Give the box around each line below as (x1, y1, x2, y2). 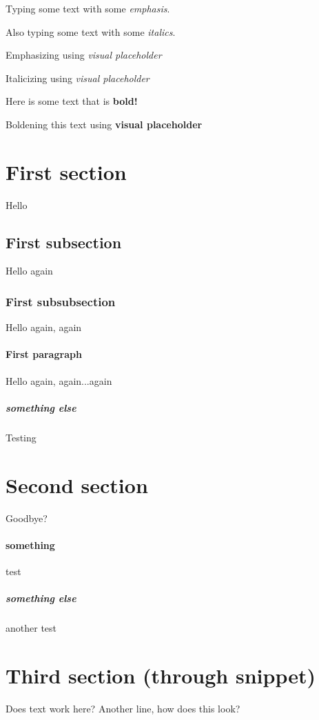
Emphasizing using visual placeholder (6, 48, 162, 62)
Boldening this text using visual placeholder (6, 117, 203, 131)
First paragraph (6, 347, 82, 361)
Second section (6, 470, 148, 499)
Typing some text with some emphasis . (6, 1, 170, 15)
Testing (6, 430, 37, 444)
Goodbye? (6, 510, 48, 525)
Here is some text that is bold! (6, 94, 138, 108)
